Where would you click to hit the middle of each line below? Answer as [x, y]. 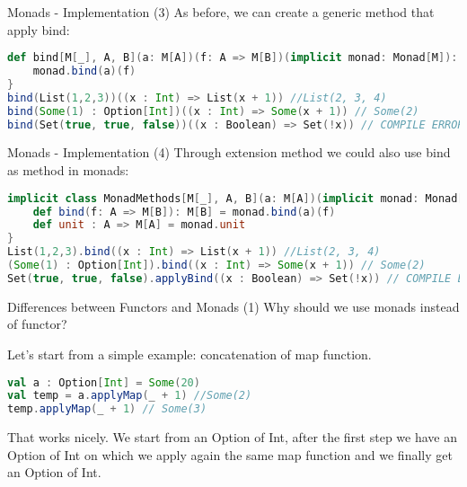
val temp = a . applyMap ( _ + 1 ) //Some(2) [130, 396]
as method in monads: [68, 170]
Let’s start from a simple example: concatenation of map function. [189, 354]
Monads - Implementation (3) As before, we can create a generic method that [221, 12]
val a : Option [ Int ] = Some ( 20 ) [104, 382]
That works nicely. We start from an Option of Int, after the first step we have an [232, 437]
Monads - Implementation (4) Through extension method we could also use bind [229, 152]
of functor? [37, 324]
